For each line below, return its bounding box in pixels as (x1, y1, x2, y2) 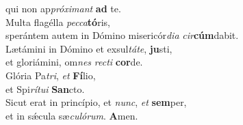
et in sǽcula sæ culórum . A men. (5, 108, 138, 122)
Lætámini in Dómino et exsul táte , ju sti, (5, 41, 172, 55)
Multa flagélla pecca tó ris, (5, 14, 110, 29)
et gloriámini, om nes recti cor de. (5, 55, 143, 69)
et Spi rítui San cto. (5, 81, 85, 96)
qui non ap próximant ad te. (5, 1, 121, 15)
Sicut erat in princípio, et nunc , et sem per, (5, 95, 187, 109)
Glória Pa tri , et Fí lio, (5, 68, 96, 82)
